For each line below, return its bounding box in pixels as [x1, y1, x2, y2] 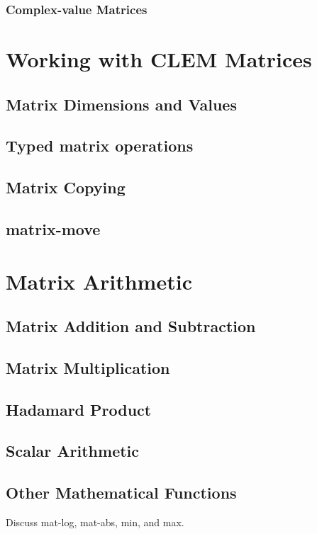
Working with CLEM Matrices [6, 45, 312, 74]
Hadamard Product [6, 398, 152, 420]
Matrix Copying [6, 176, 126, 198]
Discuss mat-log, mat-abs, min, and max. [6, 515, 184, 530]
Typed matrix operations [6, 135, 194, 157]
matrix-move [6, 217, 101, 239]
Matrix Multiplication [6, 356, 170, 378]
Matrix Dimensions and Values [6, 93, 237, 115]
